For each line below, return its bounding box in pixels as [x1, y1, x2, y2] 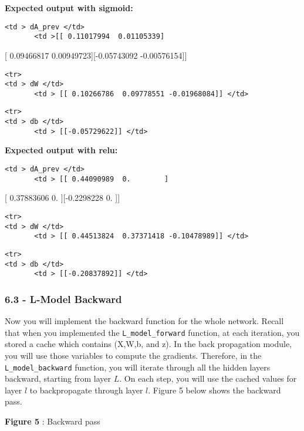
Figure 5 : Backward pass [5, 415, 100, 427]
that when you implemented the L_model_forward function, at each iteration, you [5, 326, 300, 338]
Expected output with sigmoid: [5, 2, 133, 14]
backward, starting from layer [5, 372, 112, 385]
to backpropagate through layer [29, 383, 143, 396]
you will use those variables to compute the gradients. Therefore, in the [5, 349, 262, 361]
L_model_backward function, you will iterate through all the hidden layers [5, 361, 271, 373]
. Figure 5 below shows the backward [148, 383, 281, 396]
